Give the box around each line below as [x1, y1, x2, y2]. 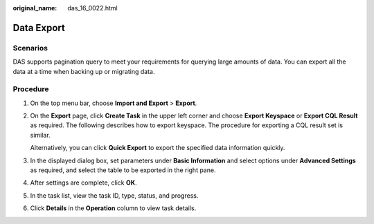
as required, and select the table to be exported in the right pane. [30, 166, 216, 174]
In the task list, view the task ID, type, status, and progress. [30, 191, 199, 200]
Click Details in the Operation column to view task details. [30, 204, 197, 212]
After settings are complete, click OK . [30, 178, 138, 187]
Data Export [12, 21, 66, 34]
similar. [30, 131, 51, 139]
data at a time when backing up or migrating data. [12, 67, 155, 75]
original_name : [12, 4, 57, 12]
